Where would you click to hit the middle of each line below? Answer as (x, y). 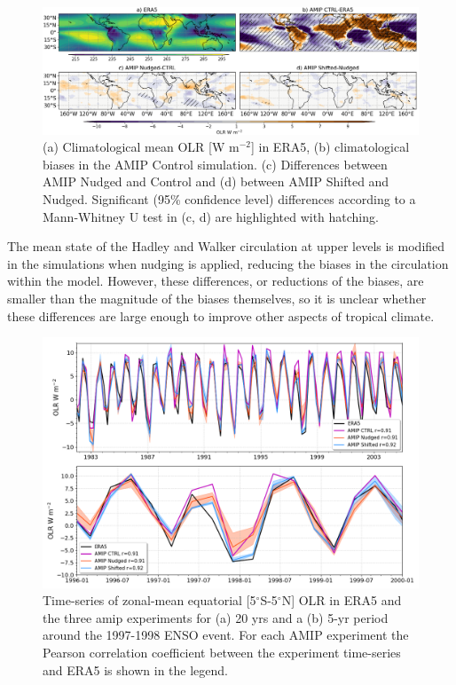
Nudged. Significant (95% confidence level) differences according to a (229, 199)
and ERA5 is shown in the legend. (135, 669)
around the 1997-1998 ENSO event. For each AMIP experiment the (226, 635)
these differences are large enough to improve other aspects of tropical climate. (221, 315)
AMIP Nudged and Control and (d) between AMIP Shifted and (216, 181)
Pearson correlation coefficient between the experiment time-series (222, 652)
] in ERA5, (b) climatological (330, 147)
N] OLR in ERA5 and (342, 600)
